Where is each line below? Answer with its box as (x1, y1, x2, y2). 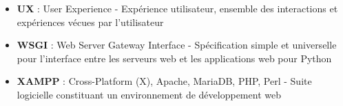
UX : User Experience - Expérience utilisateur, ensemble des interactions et (17, 1, 338, 15)
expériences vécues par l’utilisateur (17, 14, 164, 29)
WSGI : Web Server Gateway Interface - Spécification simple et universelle (17, 38, 337, 52)
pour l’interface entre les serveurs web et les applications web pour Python (17, 51, 332, 65)
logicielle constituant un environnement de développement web (17, 87, 281, 101)
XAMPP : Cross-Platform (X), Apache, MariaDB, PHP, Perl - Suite (17, 74, 312, 88)
